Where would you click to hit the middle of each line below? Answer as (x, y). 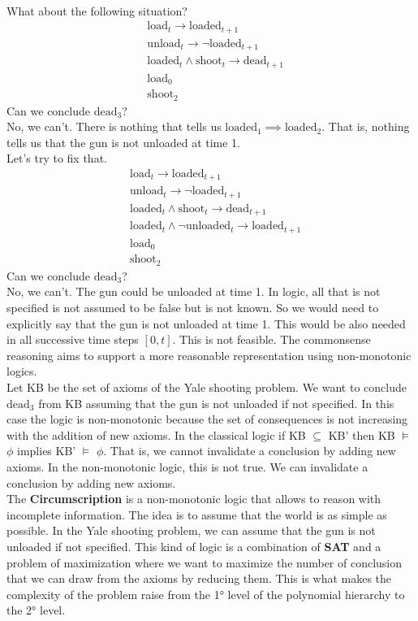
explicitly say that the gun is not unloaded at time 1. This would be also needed (206, 323)
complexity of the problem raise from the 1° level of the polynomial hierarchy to (206, 594)
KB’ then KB (362, 434)
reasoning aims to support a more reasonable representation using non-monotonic (209, 355)
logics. (22, 371)
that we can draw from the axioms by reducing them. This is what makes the (199, 578)
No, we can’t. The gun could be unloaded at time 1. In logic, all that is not (194, 291)
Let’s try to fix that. (57, 158)
